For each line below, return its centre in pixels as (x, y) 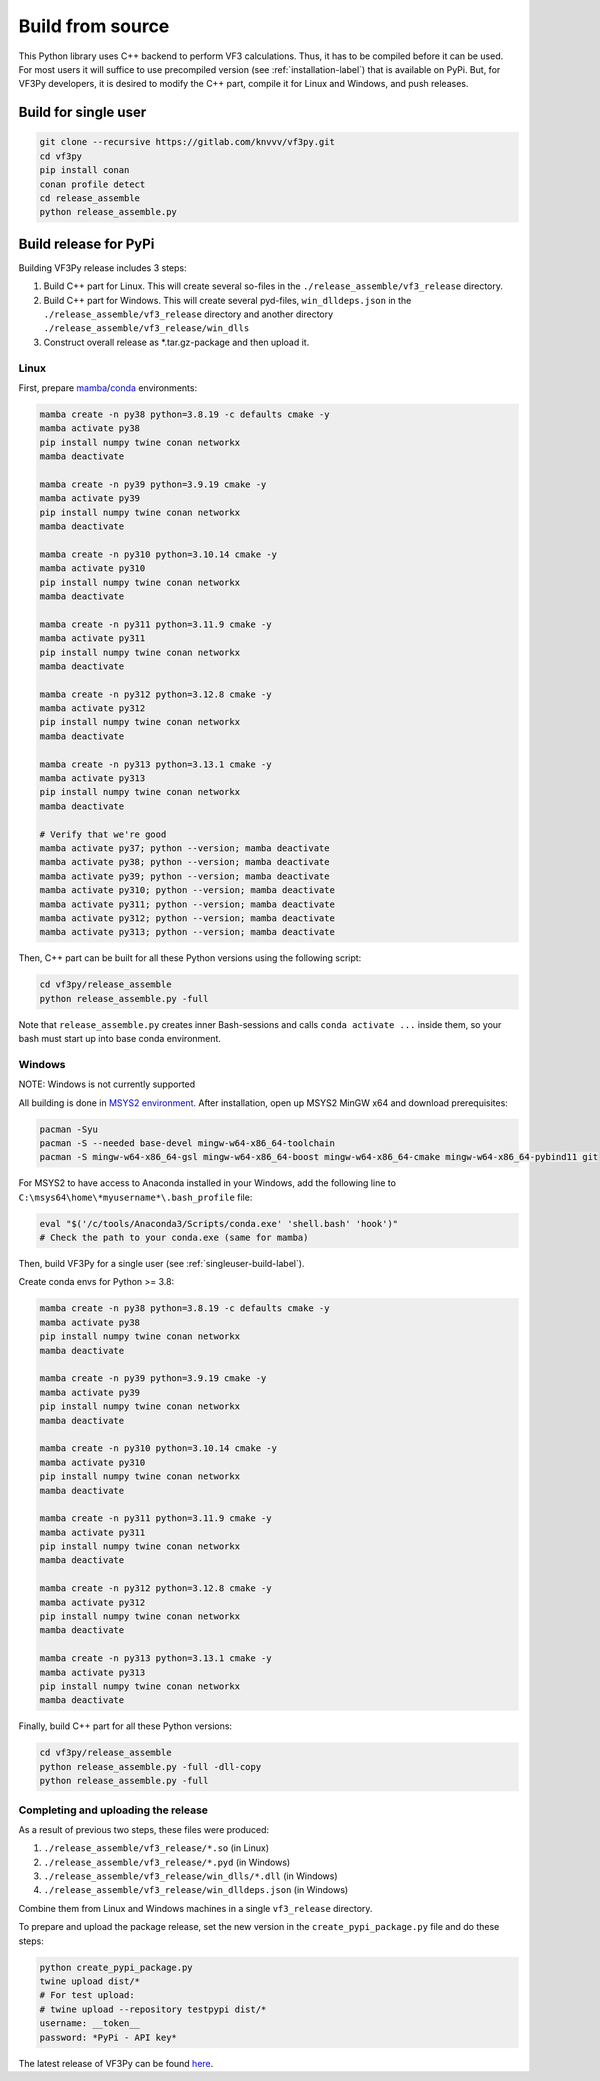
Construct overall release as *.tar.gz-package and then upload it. (176, 342)
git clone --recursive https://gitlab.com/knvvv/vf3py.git (187, 142)
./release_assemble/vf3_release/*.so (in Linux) (156, 1848)
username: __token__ (89, 2023)
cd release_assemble (89, 198)
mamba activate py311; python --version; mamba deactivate (187, 904)
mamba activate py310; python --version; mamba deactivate (187, 890)
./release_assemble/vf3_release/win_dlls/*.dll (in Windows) (191, 1876)
